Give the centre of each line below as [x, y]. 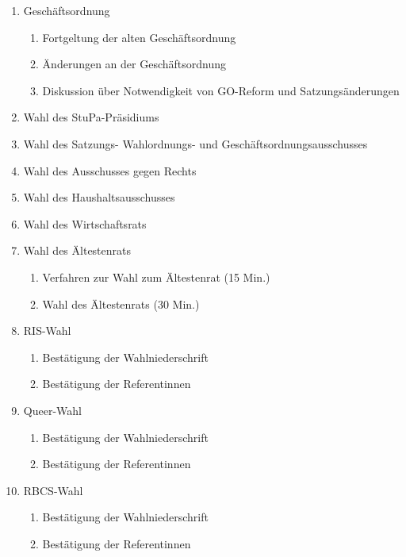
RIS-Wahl [47, 330]
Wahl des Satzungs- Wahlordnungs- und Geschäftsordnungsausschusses [195, 143]
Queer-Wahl [52, 410]
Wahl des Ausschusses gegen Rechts [110, 170]
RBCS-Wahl [53, 490]
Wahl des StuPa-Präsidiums [91, 117]
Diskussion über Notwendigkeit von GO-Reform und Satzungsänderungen [221, 90]
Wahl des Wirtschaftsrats [85, 223]
